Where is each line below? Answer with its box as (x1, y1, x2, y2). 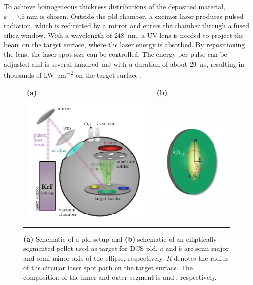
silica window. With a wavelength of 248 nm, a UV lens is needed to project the (4, 30, 244, 40)
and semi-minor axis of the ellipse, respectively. (23, 253, 164, 263)
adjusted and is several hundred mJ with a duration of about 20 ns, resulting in (4, 58, 245, 69)
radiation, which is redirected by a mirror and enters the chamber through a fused (4, 20, 250, 31)
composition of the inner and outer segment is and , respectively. (23, 272, 217, 282)
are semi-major (184, 243, 229, 253)
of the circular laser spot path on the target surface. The (23, 262, 193, 272)
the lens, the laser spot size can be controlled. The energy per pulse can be (4, 49, 227, 59)
